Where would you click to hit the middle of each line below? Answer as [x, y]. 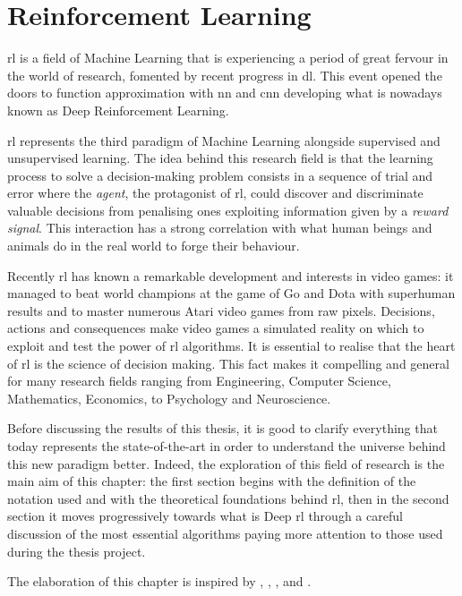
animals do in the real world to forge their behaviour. [154, 246]
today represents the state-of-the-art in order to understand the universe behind [227, 446]
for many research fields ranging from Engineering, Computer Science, [199, 381]
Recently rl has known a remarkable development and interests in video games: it [231, 275]
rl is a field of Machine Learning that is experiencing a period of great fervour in [228, 58]
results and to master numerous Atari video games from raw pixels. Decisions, [221, 310]
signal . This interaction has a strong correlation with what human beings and [220, 228]
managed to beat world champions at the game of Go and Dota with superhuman [231, 293]
